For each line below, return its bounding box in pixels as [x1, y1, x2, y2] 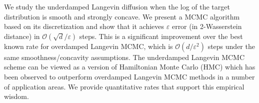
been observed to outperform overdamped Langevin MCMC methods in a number [4, 71, 255, 81]
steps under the [207, 40, 255, 51]
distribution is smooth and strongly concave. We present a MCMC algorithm [4, 11, 240, 21]
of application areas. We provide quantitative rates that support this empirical [4, 81, 244, 91]
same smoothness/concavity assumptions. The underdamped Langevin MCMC [4, 51, 245, 62]
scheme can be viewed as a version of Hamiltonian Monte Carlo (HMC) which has [4, 61, 255, 72]
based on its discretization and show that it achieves [4, 21, 164, 31]
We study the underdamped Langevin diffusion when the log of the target [4, 1, 230, 11]
